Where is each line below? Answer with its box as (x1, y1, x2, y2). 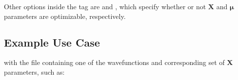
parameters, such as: (4, 66, 65, 77)
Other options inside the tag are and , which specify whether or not (4, 1, 206, 11)
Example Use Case (4, 34, 100, 49)
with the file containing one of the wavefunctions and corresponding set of (4, 57, 225, 67)
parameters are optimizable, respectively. (4, 11, 126, 21)
